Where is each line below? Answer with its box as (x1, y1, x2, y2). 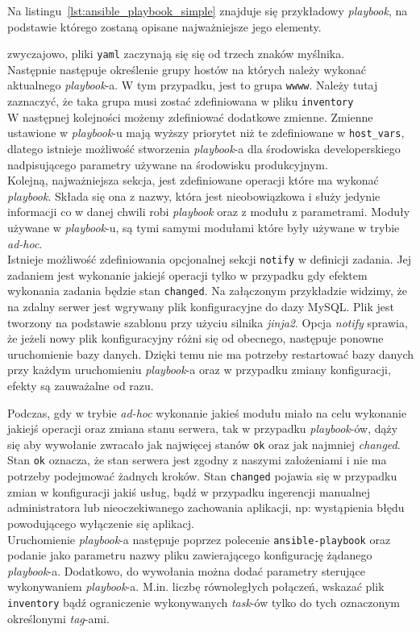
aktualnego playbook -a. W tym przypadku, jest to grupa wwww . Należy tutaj (7, 77, 378, 94)
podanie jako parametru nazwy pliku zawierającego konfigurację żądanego (7, 547, 372, 563)
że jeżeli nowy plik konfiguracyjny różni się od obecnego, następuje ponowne (7, 330, 384, 347)
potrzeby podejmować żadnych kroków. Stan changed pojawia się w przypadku (7, 468, 397, 484)
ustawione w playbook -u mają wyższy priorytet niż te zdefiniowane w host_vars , (7, 124, 405, 141)
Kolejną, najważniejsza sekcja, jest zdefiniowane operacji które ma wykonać (7, 172, 379, 189)
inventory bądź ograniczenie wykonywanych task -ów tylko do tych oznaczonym (7, 594, 401, 610)
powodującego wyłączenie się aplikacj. (7, 514, 194, 531)
